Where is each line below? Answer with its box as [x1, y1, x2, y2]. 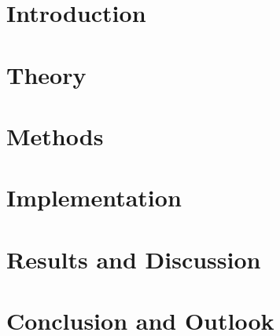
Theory [6, 58, 87, 90]
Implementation [6, 181, 182, 214]
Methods [6, 119, 104, 152]
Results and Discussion [6, 243, 261, 275]
